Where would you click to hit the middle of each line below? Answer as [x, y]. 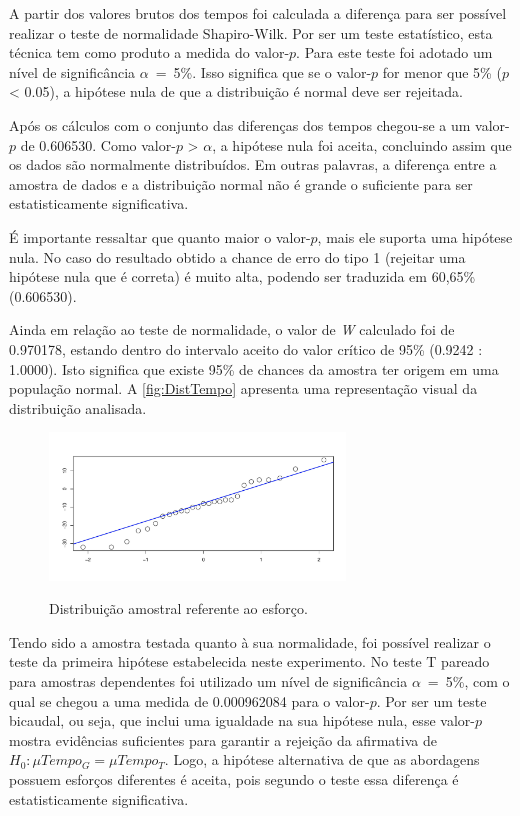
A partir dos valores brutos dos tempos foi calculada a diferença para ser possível [258, 13]
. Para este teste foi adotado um [394, 52]
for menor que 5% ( [442, 71]
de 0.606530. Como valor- [98, 144]
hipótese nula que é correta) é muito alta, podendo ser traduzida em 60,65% [242, 276]
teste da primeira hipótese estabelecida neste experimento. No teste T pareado [249, 661]
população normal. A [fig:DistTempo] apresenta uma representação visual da [243, 388]
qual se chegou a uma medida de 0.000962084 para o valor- [189, 700]
